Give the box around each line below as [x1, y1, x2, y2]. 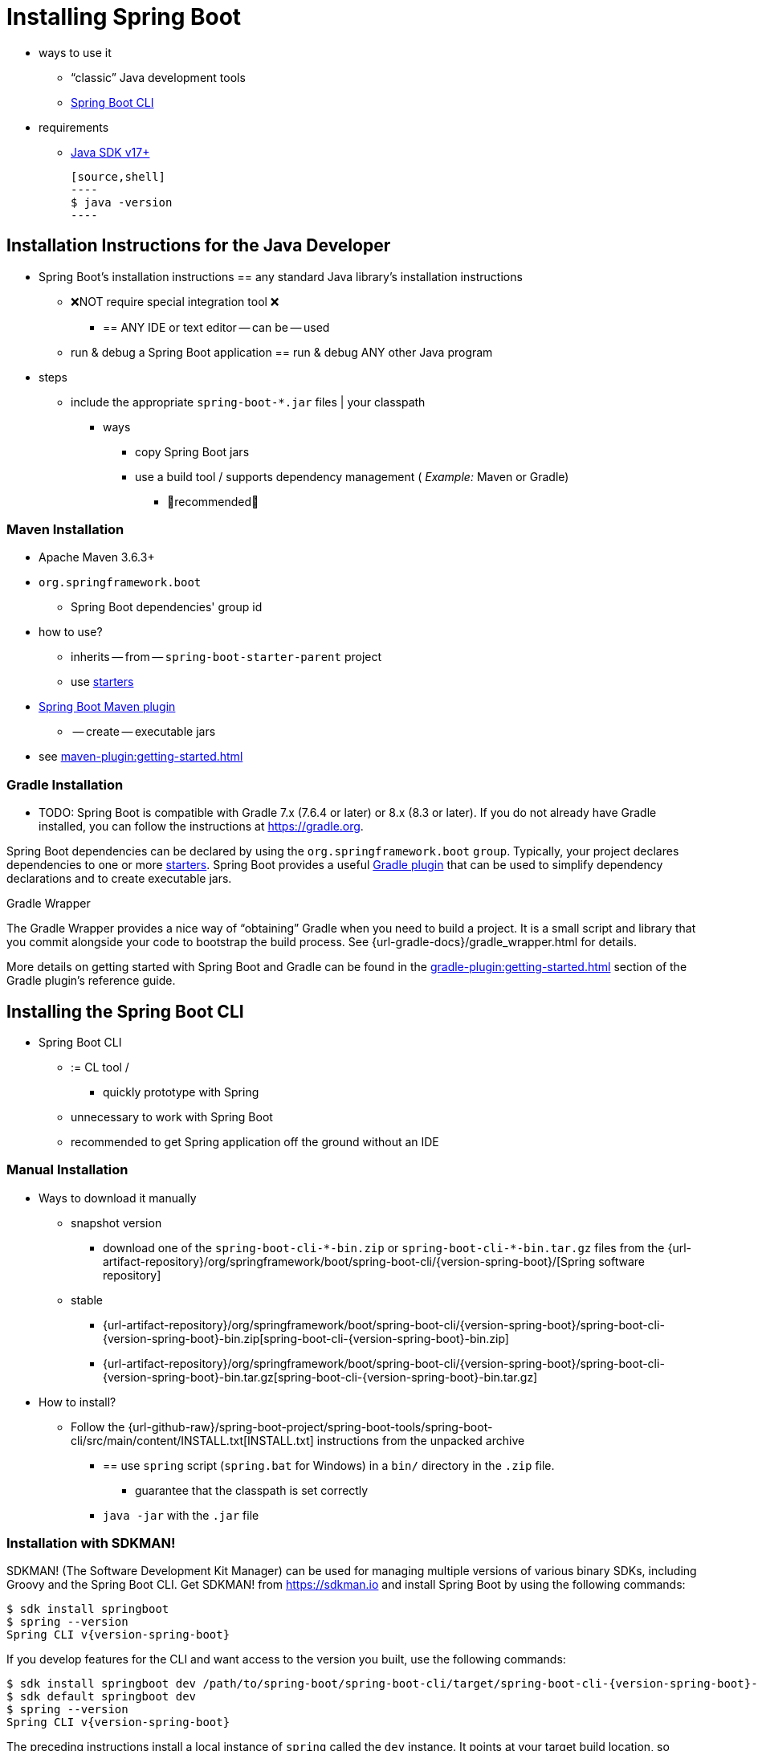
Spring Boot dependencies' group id [71, 600, 263, 614]
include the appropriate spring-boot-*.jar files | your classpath [71, 394, 426, 409]
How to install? [39, 1394, 116, 1409]
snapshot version [71, 1215, 162, 1230]
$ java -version [71, 195, 173, 209]
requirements [39, 120, 109, 134]
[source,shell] [71, 169, 166, 183]
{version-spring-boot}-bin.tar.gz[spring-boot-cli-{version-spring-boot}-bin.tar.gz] [103, 1369, 538, 1384]
